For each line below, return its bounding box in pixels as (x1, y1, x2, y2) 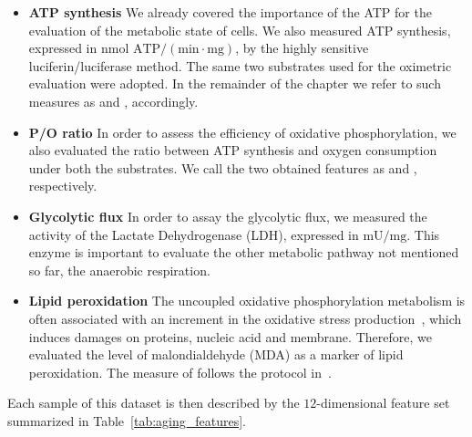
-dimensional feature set (316, 393, 450, 412)
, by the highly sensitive (235, 38, 369, 57)
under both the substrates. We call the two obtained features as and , (28, 158, 417, 177)
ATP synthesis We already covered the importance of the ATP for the (28, 3, 432, 21)
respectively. (28, 176, 97, 195)
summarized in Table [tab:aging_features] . (7, 411, 247, 430)
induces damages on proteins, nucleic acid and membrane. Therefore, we (28, 327, 432, 346)
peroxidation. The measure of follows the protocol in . (28, 362, 332, 381)
